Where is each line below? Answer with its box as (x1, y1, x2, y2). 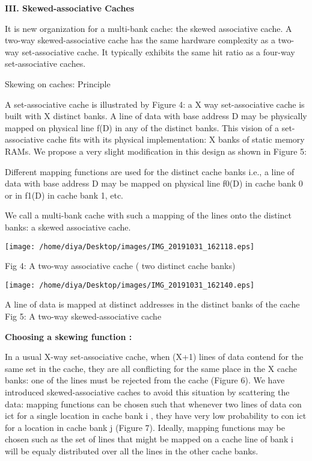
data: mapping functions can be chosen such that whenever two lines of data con (5, 397, 302, 410)
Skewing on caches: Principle (5, 77, 111, 90)
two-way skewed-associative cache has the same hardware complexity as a (5, 34, 275, 46)
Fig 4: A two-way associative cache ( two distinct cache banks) (5, 259, 236, 272)
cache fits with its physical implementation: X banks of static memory (46, 133, 305, 146)
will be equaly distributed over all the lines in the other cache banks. (5, 444, 258, 457)
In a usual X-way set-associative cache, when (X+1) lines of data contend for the (5, 350, 304, 363)
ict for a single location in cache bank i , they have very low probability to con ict (5, 409, 307, 422)
